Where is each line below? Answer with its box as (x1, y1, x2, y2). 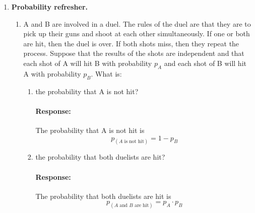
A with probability (23, 68, 81, 79)
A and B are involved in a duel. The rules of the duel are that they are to (23, 18, 251, 29)
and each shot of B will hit (164, 57, 246, 68)
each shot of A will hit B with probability (23, 57, 152, 68)
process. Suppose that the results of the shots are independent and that (23, 48, 244, 58)
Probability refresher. (11, 2, 88, 12)
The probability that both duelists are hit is (35, 190, 171, 201)
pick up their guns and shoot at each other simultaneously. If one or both (23, 28, 250, 39)
